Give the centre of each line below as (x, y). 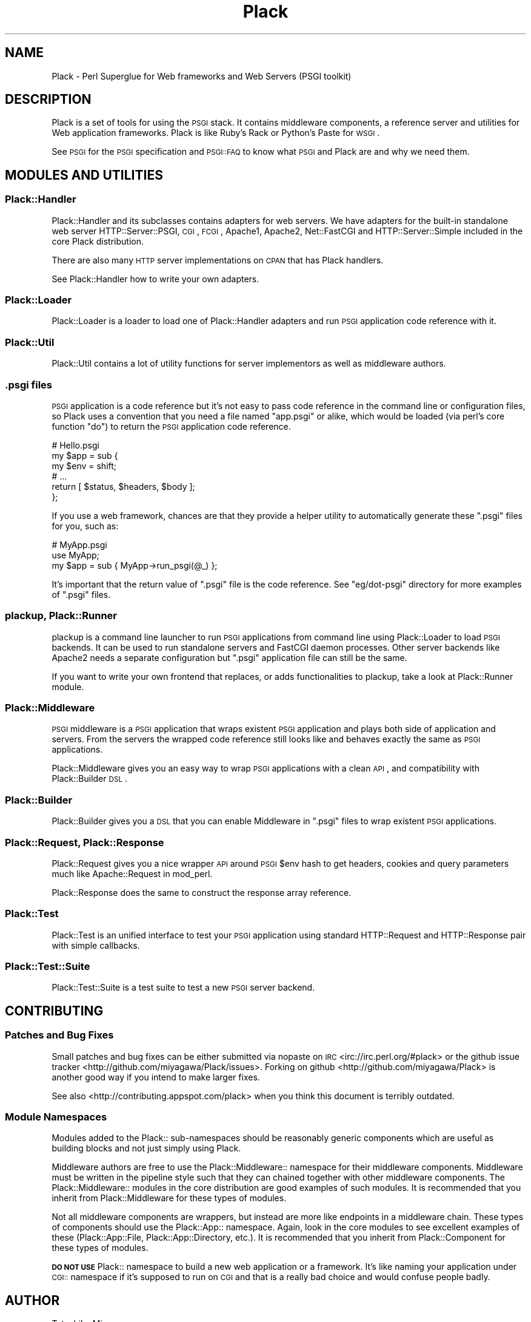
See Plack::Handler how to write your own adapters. (155, 279)
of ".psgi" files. (81, 594)
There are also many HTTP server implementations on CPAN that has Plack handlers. (218, 260)
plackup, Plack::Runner (61, 616)
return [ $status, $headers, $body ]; (123, 486)
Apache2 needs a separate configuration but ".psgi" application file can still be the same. (229, 657)
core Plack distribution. (98, 241)
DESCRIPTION (48, 100)
